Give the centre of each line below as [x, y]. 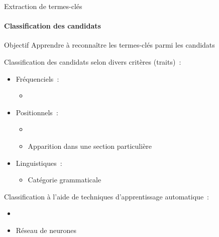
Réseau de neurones [46, 230]
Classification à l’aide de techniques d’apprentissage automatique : [106, 196]
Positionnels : [37, 112]
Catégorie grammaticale [65, 180]
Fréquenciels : [37, 78]
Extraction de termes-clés [43, 6]
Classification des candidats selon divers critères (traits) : [93, 61]
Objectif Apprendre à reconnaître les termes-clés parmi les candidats [110, 45]
